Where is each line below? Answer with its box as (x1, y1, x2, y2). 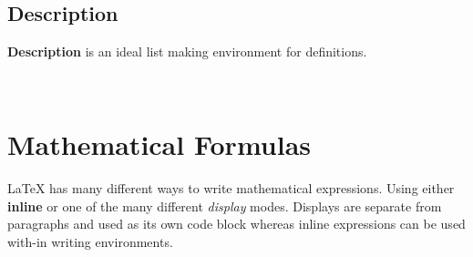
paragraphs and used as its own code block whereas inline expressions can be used (7, 214, 466, 233)
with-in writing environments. (7, 231, 173, 251)
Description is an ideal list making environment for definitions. (7, 41, 367, 60)
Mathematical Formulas (7, 126, 312, 163)
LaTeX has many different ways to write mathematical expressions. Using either (7, 179, 455, 198)
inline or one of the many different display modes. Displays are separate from (7, 196, 442, 215)
